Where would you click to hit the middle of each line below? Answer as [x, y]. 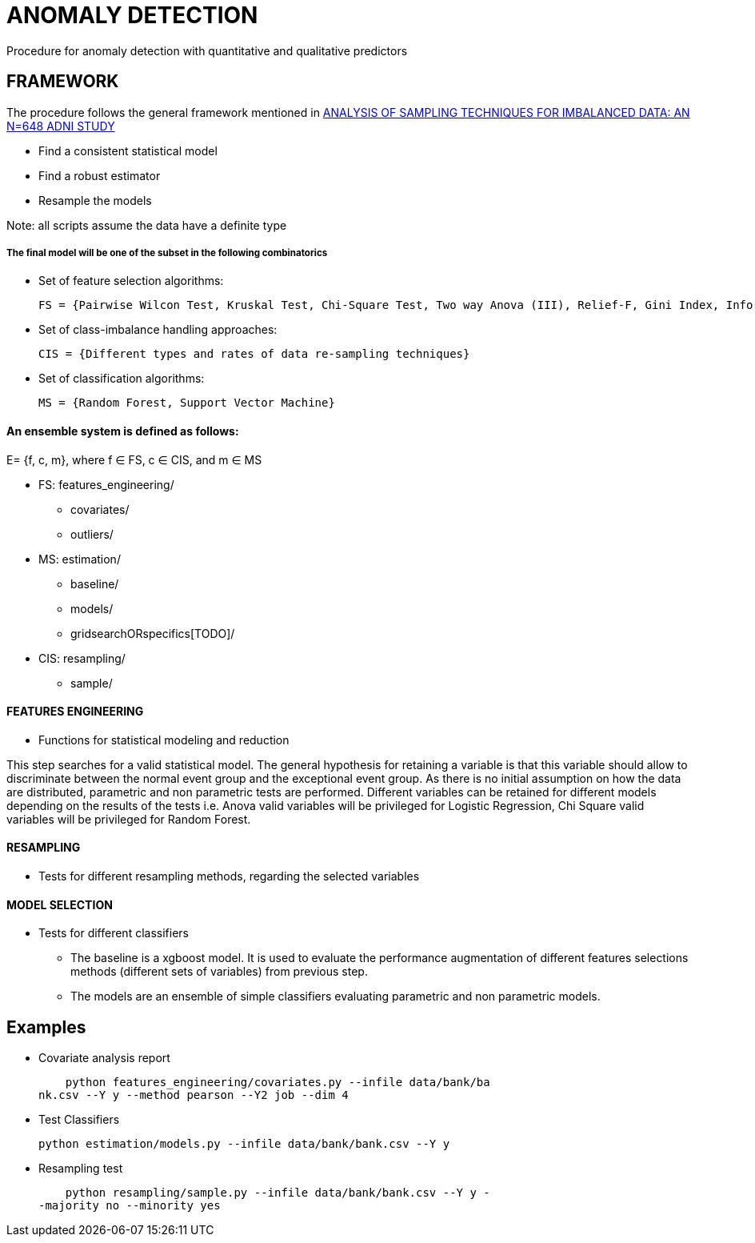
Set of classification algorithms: [122, 379]
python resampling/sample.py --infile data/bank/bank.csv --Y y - [278, 1193]
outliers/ [92, 534]
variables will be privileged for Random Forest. [129, 819]
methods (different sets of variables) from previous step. [219, 972]
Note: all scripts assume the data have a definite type [147, 225]
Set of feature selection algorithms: [131, 281]
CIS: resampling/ [82, 658]
